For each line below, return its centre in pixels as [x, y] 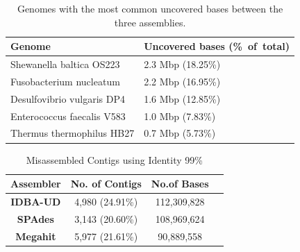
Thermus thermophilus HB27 [73, 133]
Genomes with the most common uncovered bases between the [150, 8]
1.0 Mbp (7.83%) [180, 116]
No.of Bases [180, 184]
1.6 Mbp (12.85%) [182, 98]
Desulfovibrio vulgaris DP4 [68, 98]
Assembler [36, 184]
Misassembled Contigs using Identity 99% [114, 159]
